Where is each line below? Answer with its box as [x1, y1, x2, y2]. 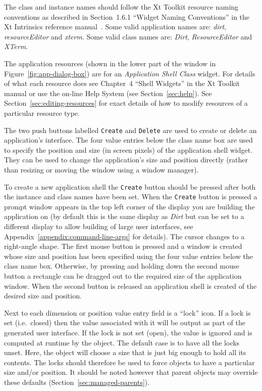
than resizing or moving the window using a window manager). [4, 164, 199, 175]
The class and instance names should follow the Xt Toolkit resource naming [4, 2, 239, 12]
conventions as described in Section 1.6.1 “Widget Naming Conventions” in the [4, 11, 250, 22]
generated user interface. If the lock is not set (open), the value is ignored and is [4, 327, 252, 337]
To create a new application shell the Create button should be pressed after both [4, 181, 256, 192]
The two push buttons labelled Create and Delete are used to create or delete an [4, 124, 257, 135]
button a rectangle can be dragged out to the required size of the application [4, 271, 242, 281]
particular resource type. [4, 107, 80, 118]
